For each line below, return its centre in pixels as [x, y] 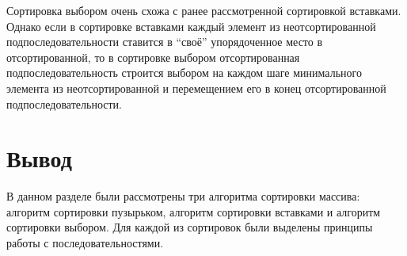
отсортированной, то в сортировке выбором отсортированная [153, 57]
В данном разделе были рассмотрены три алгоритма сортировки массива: [183, 196]
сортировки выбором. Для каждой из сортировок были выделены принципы [190, 227]
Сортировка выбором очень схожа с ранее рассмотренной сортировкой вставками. [204, 10]
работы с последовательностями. [85, 243]
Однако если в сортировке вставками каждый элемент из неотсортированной [191, 26]
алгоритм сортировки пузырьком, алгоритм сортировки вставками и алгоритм [194, 211]
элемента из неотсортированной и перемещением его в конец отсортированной [196, 88]
